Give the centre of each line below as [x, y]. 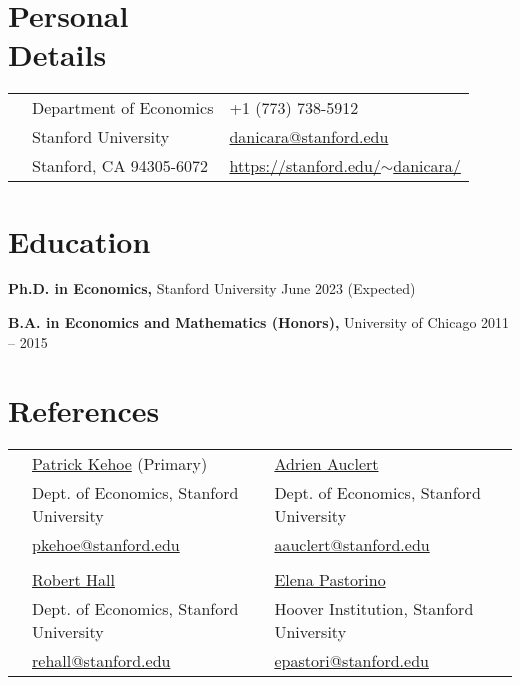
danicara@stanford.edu [309, 137]
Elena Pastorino [330, 580]
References [84, 410]
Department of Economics [123, 108]
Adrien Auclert [326, 464]
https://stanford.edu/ [305, 166]
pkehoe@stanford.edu [106, 545]
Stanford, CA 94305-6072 [120, 166]
